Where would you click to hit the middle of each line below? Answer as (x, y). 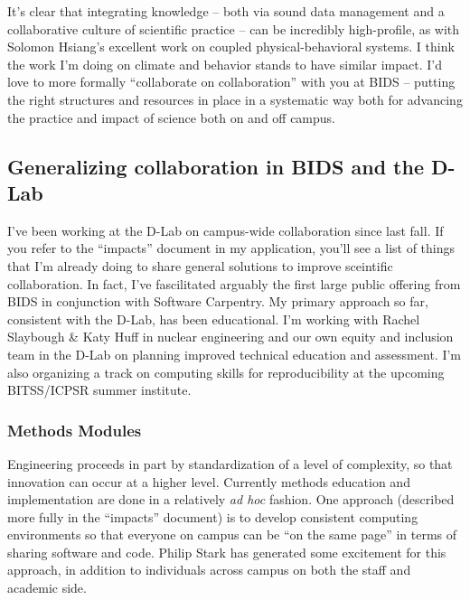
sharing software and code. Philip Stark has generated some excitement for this (227, 552)
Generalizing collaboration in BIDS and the (216, 166)
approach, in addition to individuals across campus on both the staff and (209, 570)
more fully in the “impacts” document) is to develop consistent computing (213, 516)
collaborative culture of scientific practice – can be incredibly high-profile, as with (234, 28)
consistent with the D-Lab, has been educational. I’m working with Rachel (214, 319)
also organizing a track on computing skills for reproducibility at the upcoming (226, 372)
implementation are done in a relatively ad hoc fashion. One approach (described (231, 499)
